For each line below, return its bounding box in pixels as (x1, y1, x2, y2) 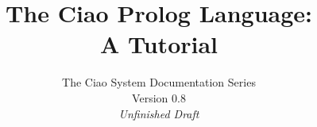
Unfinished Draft (118, 105, 199, 121)
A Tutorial (99, 28, 218, 60)
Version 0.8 (132, 89, 186, 106)
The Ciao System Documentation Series (62, 74, 256, 90)
